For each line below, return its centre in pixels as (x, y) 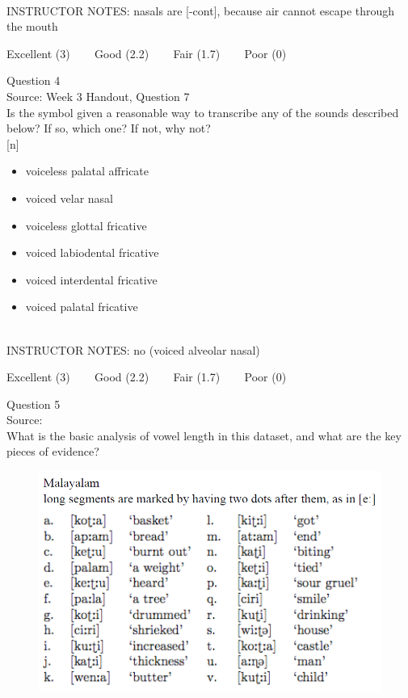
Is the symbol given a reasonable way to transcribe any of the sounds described (203, 112)
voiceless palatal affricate (87, 171)
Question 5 (34, 404)
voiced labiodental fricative (92, 252)
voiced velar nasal (69, 198)
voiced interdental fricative (91, 279)
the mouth (32, 26)
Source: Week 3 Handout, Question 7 (98, 96)
